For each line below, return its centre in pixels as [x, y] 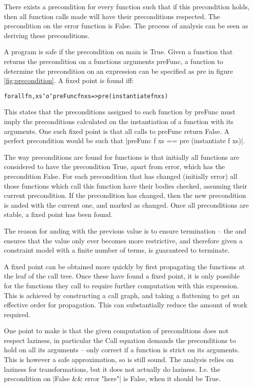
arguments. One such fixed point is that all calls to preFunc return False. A [117, 131]
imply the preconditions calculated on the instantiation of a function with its [119, 121]
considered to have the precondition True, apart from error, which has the [115, 166]
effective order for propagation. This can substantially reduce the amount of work [126, 305]
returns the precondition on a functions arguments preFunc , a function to [114, 61]
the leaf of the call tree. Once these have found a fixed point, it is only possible [122, 276]
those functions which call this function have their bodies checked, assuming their [126, 185]
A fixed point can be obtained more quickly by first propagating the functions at [125, 266]
